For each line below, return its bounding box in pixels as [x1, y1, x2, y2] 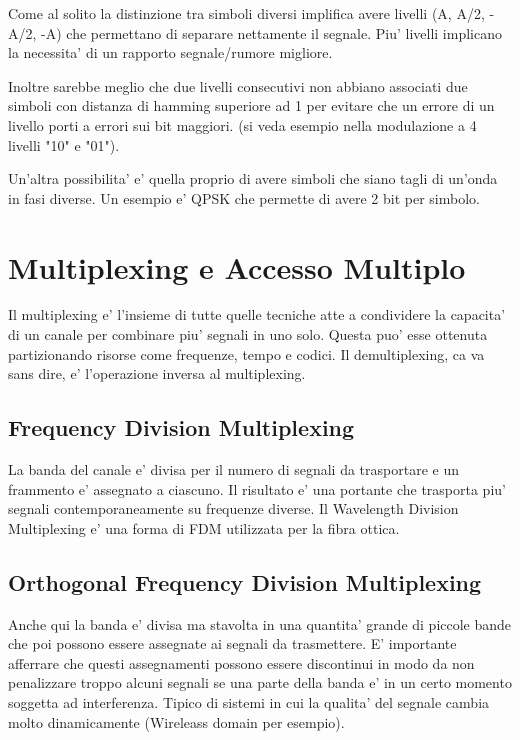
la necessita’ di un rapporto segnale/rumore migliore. [8, 42, 333, 63]
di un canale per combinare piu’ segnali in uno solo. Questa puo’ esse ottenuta [8, 324, 488, 345]
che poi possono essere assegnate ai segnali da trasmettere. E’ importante [8, 633, 457, 654]
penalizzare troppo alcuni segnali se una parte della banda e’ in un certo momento [8, 672, 512, 693]
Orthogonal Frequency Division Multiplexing [8, 566, 482, 597]
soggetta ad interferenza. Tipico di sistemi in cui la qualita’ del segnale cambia [8, 692, 490, 712]
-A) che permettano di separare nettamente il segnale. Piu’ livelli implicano [41, 22, 502, 43]
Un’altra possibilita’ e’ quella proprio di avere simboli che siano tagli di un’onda [8, 168, 498, 189]
